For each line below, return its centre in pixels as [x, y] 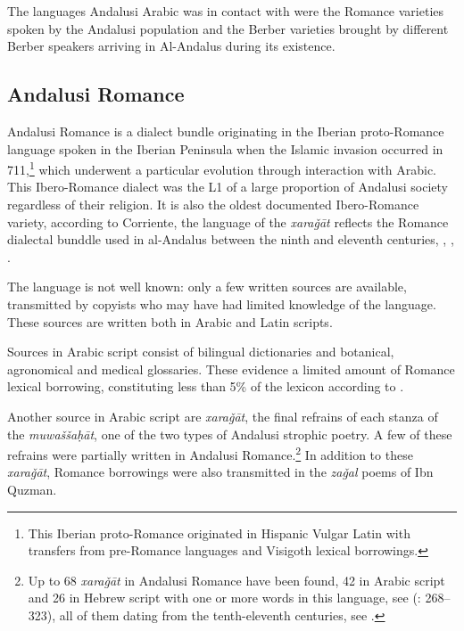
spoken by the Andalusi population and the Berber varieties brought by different [228, 28]
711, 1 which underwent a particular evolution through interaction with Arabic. [222, 168]
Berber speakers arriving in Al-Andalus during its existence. [171, 46]
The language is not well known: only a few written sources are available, [207, 287]
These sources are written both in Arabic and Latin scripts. [170, 321]
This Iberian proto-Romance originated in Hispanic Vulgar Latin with [219, 533]
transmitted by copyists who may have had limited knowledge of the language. [222, 303]
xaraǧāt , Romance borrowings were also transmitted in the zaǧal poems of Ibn [220, 472]
